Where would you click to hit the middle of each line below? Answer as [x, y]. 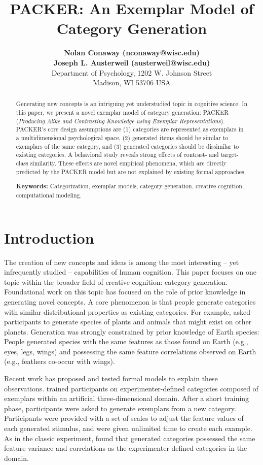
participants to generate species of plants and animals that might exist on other [128, 322]
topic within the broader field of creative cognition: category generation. [116, 281]
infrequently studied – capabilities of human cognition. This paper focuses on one [130, 272]
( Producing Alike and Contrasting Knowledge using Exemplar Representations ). [120, 121]
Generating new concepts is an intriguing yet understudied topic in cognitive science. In [132, 104]
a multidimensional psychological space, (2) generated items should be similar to [122, 138]
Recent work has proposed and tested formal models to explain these [111, 378]
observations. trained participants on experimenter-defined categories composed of [131, 388]
